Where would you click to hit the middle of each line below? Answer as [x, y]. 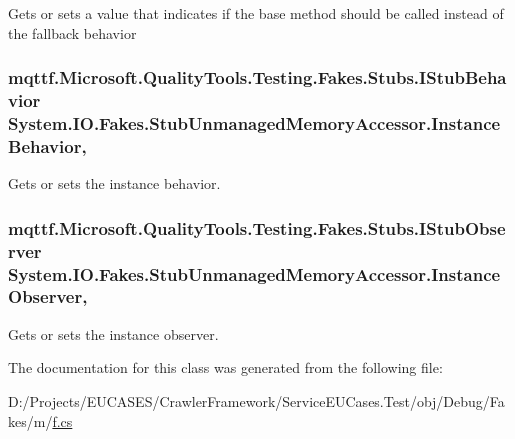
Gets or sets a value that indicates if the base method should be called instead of [256, 13]
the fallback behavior [72, 32]
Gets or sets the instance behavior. [114, 183]
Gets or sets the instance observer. [113, 333]
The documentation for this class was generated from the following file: [225, 367]
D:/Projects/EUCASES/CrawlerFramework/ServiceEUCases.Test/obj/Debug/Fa [256, 400]
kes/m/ [30, 420]
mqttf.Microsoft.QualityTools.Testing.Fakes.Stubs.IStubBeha [257, 77]
